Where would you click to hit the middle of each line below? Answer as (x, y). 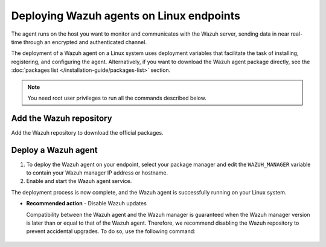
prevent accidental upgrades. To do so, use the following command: (111, 231)
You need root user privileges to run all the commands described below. (117, 98)
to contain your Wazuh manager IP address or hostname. (97, 173)
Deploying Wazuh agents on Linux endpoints (126, 16)
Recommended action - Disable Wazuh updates (87, 204)
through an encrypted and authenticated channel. (85, 42)
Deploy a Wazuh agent (54, 150)
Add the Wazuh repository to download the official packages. (87, 132)
